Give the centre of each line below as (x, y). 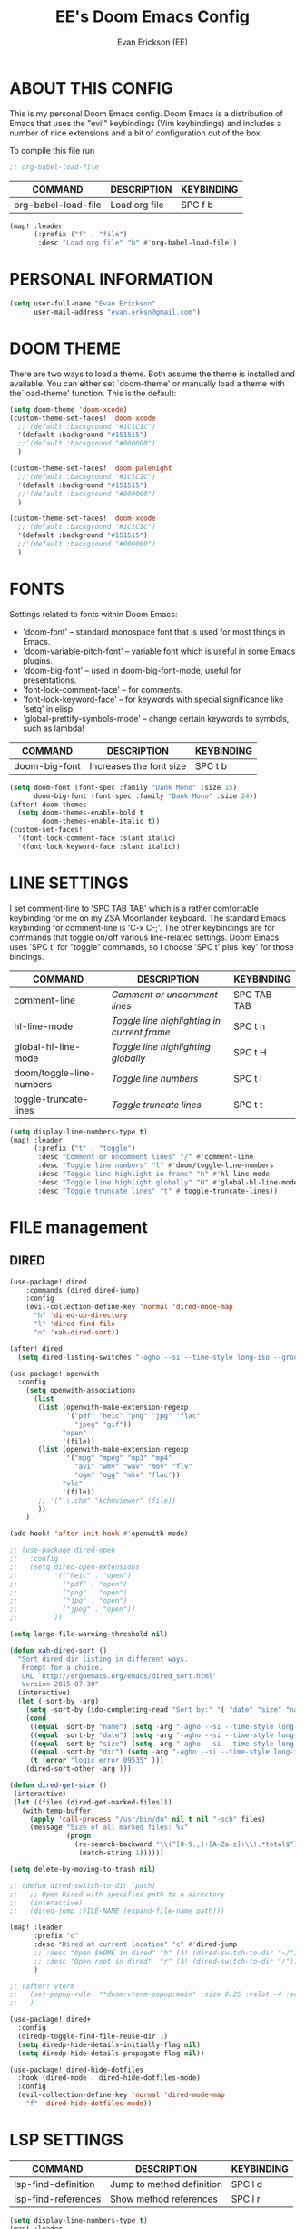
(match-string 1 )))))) (122, 1853)
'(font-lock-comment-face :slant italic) (97, 838)
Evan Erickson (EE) (152, 42)
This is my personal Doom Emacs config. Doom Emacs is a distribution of (146, 113)
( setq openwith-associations (81, 1391)
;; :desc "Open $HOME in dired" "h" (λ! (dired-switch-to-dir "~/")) (167, 1953)
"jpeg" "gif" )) (103, 1424)
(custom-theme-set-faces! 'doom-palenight (91, 469)
